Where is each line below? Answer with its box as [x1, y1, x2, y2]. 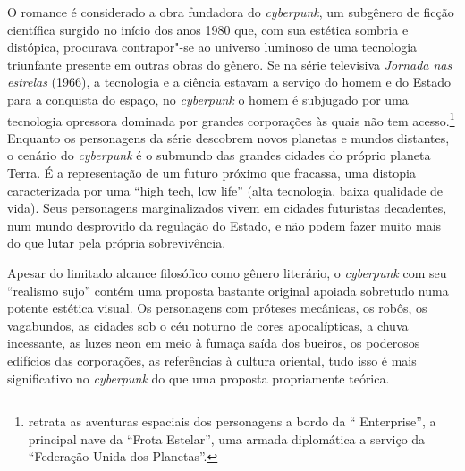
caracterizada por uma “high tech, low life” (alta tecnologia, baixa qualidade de [7, 181, 444, 199]
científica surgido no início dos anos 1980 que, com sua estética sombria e [7, 20, 409, 38]
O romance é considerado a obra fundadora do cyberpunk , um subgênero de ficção [7, 3, 454, 21]
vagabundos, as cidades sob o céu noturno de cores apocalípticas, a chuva [7, 315, 409, 334]
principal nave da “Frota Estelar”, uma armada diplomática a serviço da [28, 429, 426, 448]
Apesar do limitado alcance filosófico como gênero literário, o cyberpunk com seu [7, 263, 447, 282]
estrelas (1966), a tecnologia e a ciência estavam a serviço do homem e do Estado [7, 72, 452, 91]
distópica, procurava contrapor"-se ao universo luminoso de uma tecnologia [7, 38, 418, 56]
